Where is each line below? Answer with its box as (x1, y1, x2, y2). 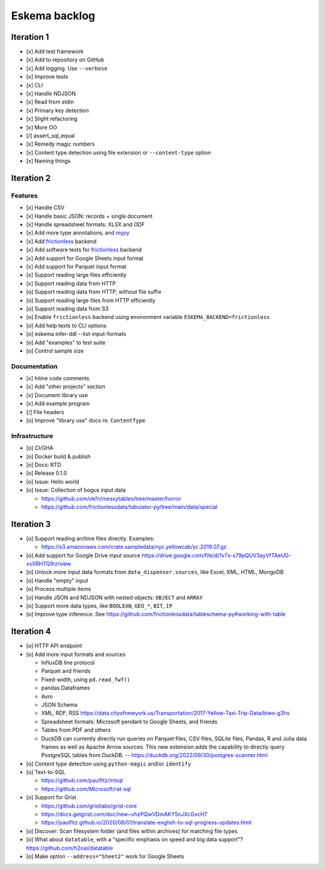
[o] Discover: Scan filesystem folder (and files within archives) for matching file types (26, 827, 238, 835)
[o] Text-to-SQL (26, 768, 66, 776)
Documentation (11, 362, 58, 370)
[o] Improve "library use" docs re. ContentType (26, 417, 146, 424)
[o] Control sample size (26, 347, 84, 354)
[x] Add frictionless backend (26, 238, 97, 245)
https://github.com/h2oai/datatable (26, 844, 114, 852)
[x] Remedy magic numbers (26, 140, 95, 147)
